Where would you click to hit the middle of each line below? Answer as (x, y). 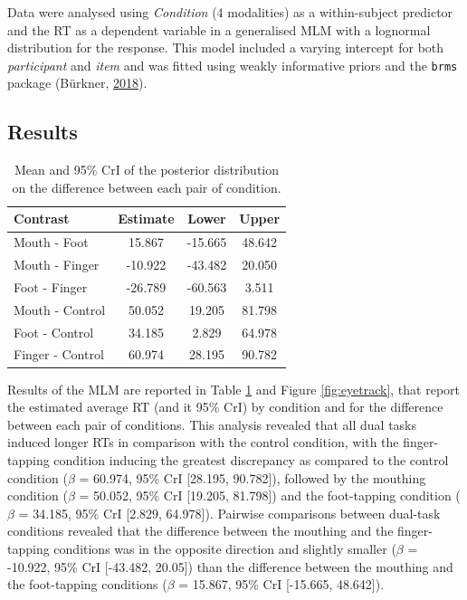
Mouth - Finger (57, 265)
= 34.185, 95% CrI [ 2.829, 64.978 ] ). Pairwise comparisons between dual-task (229, 513)
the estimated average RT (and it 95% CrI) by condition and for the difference (225, 407)
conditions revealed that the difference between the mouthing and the (200, 531)
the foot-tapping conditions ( (87, 584)
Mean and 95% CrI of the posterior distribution (147, 170)
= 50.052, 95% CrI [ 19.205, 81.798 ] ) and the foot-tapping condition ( (270, 495)
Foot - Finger (51, 286)
